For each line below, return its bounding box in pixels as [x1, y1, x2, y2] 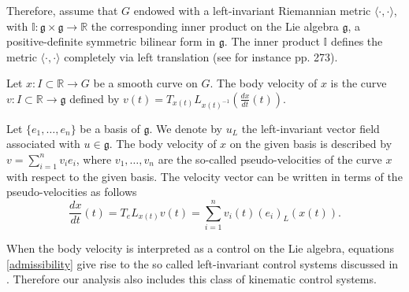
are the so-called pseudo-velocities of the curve [158, 150, 382, 167]
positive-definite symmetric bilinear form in [6, 33, 216, 50]
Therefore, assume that [6, 2, 118, 18]
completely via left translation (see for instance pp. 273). [64, 48, 338, 65]
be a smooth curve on [93, 75, 198, 91]
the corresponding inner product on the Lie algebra [91, 17, 339, 34]
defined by [69, 90, 120, 106]
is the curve [330, 75, 387, 91]
